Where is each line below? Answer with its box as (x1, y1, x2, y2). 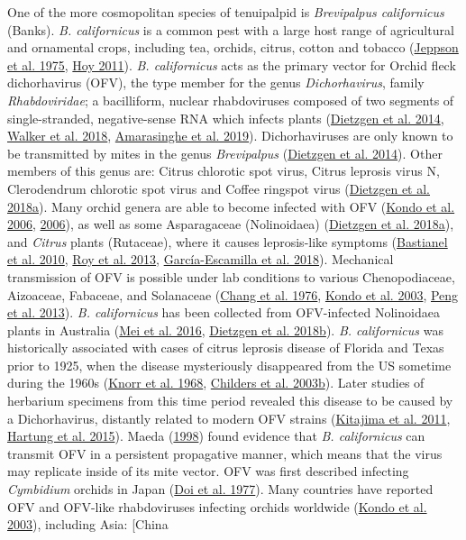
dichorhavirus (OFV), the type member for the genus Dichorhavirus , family (7, 73, 425, 92)
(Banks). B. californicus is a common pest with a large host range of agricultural (7, 20, 454, 39)
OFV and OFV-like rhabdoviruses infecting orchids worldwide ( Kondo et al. (7, 497, 427, 516)
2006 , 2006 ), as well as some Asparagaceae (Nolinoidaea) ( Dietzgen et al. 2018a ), (7, 215, 454, 233)
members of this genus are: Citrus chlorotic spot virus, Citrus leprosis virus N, (7, 161, 440, 180)
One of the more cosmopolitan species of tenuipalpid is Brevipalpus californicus (7, 3, 444, 21)
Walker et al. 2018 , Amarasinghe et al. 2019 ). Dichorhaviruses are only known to (7, 126, 453, 145)
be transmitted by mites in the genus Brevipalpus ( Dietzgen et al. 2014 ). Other (7, 143, 443, 162)
